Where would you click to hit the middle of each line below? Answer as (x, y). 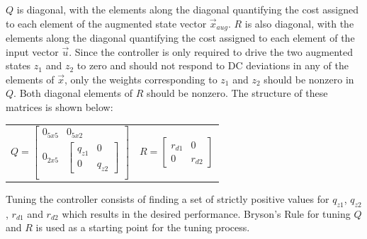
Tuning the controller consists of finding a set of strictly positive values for (168, 199)
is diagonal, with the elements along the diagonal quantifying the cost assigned (187, 9)
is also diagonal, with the (299, 23)
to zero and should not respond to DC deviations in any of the (213, 65)
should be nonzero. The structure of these (237, 93)
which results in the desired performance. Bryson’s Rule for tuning (206, 213)
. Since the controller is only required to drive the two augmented (211, 51)
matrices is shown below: (60, 107)
